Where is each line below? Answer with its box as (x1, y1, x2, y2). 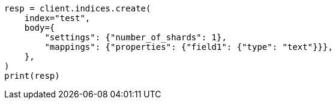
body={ (24, 23, 55, 32)
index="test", (24, 13, 91, 23)
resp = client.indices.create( (4, 4, 151, 13)
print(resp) (4, 71, 60, 81)
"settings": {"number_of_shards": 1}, (44, 32, 227, 42)
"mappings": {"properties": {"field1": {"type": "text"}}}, (44, 42, 333, 52)
